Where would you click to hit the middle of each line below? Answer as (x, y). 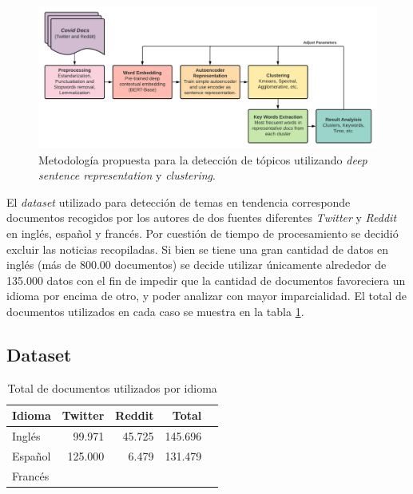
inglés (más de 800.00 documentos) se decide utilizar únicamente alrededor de (197, 265)
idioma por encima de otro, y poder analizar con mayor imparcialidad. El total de (206, 296)
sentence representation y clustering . (127, 175)
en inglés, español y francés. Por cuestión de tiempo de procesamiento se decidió (203, 233)
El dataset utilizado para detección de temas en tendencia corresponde (179, 202)
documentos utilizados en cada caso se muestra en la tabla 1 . (155, 311)
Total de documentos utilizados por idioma (112, 387)
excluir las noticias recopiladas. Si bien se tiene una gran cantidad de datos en (198, 249)
